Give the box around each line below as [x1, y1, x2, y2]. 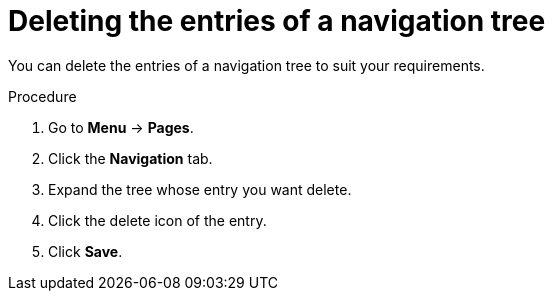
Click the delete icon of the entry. [48, 211, 267, 229]
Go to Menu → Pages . [48, 118, 194, 136]
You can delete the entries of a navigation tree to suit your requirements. [8, 56, 485, 74]
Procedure [8, 87, 77, 105]
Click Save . [48, 242, 123, 260]
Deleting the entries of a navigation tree [8, 4, 546, 38]
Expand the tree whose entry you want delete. [48, 180, 352, 198]
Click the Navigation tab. [48, 149, 213, 167]
